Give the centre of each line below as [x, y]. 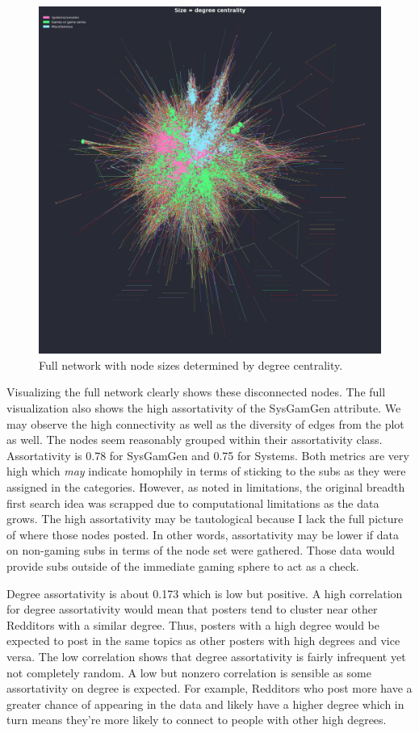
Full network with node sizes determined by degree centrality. [191, 364]
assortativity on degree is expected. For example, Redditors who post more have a [209, 688]
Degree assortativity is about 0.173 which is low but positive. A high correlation [205, 593]
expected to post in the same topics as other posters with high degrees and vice [203, 641]
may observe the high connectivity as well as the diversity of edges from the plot [205, 423]
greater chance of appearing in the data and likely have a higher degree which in [205, 704]
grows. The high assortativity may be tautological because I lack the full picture [205, 519]
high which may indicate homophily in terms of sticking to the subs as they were [206, 471]
